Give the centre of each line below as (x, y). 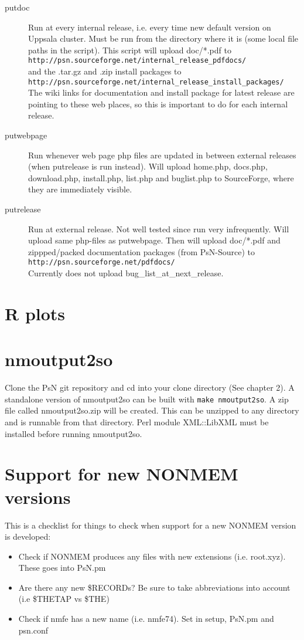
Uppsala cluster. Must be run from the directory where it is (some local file (163, 38)
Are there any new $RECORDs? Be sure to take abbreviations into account (154, 587)
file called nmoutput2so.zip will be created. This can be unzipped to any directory (152, 410)
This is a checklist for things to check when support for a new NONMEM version (151, 525)
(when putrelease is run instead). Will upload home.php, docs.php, (148, 166)
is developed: (28, 536)
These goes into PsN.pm (62, 568)
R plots (35, 313)
